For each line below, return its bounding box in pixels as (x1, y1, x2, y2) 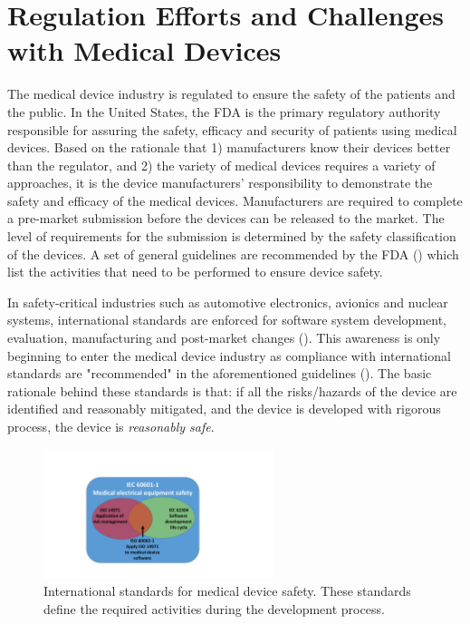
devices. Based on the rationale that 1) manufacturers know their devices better (7, 138, 451, 157)
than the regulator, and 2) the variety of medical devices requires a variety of (7, 155, 436, 174)
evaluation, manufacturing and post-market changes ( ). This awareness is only (7, 328, 441, 347)
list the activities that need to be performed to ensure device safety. (7, 262, 383, 281)
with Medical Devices (7, 32, 282, 69)
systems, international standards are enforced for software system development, (7, 310, 446, 329)
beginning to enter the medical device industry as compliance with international (7, 346, 451, 365)
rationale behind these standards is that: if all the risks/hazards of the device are (7, 381, 457, 400)
